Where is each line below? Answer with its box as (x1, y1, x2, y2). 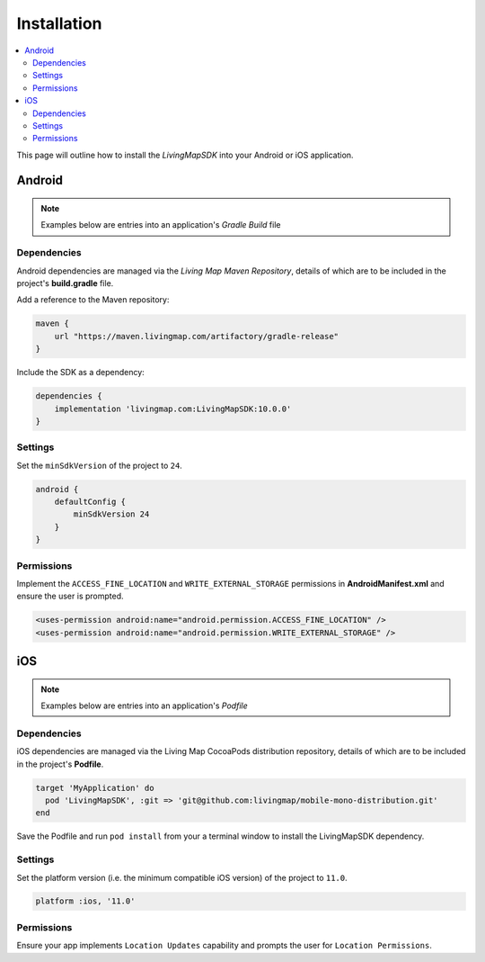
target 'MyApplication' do (35, 783, 154, 793)
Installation (16, 13, 102, 33)
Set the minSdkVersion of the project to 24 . (16, 460, 183, 471)
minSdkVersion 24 (73, 509, 150, 519)
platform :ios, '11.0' (35, 896, 136, 906)
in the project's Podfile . (16, 759, 104, 769)
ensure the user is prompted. (16, 590, 125, 602)
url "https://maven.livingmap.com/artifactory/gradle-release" (54, 331, 339, 341)
